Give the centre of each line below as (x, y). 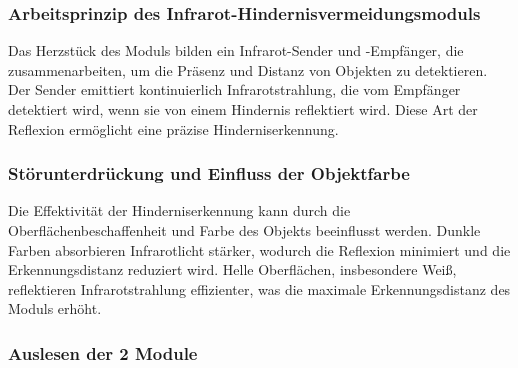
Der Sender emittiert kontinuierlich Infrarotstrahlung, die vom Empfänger (234, 89)
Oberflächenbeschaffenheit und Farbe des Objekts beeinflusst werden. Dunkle (244, 230)
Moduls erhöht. (55, 308)
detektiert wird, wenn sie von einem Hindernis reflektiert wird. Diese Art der (243, 109)
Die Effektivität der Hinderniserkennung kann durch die (179, 210)
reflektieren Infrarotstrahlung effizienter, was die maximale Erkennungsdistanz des (259, 288)
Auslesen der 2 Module (103, 352)
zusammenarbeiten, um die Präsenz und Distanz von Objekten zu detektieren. (248, 69)
